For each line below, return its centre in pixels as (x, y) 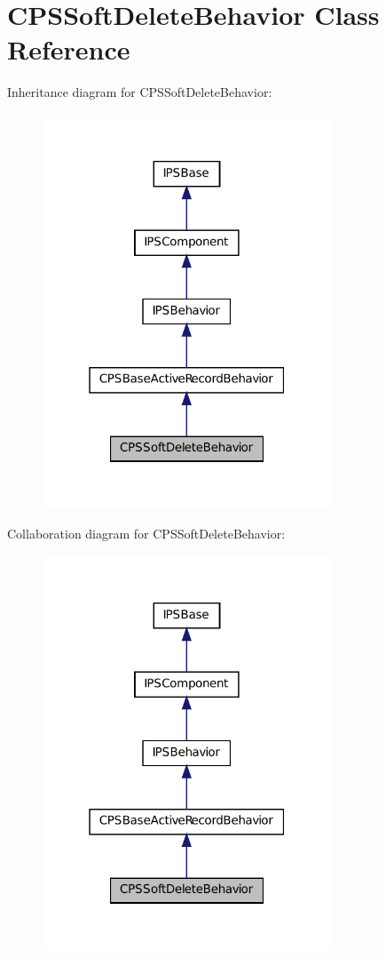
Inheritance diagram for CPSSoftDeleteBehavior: (140, 92)
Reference (69, 49)
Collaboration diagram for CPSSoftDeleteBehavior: (146, 534)
